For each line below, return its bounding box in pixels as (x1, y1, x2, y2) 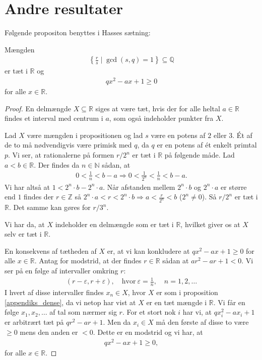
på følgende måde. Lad (164, 150, 235, 160)
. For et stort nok (122, 307, 176, 317)
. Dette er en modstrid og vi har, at (93, 326, 203, 337)
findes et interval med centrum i (5, 113, 103, 123)
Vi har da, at (5, 219, 45, 229)
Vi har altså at (5, 181, 50, 192)
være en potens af (151, 129, 206, 140)
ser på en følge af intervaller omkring (5, 265, 118, 276)
